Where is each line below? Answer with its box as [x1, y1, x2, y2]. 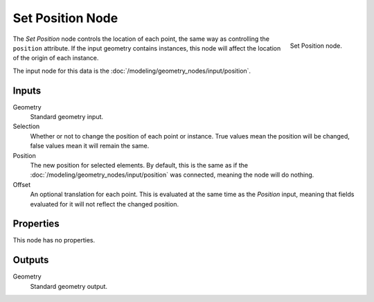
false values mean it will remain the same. [30, 142, 150, 150]
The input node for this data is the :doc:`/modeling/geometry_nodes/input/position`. [12, 66, 251, 75]
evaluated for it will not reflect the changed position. [30, 199, 179, 208]
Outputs [12, 254, 49, 266]
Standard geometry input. [30, 113, 104, 121]
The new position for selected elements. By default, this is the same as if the [30, 161, 249, 169]
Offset [12, 180, 31, 188]
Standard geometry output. [30, 282, 107, 290]
